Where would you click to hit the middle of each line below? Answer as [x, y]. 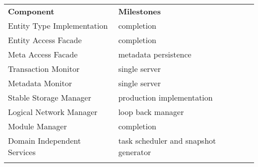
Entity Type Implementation [58, 26]
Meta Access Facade [43, 54]
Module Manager [37, 126]
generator [135, 152]
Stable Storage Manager [50, 97]
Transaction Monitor [44, 69]
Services [22, 152]
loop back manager [151, 112]
